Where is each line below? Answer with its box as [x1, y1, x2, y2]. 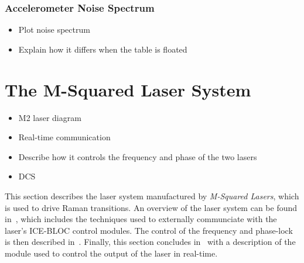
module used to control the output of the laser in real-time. [5, 247, 218, 259]
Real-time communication [18, 131, 111, 143]
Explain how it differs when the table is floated [18, 43, 187, 55]
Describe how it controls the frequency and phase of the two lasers [18, 150, 257, 162]
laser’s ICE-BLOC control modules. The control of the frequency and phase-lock [5, 224, 293, 236]
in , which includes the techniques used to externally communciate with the [5, 213, 277, 225]
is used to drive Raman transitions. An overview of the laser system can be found [5, 201, 298, 213]
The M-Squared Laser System [5, 77, 251, 101]
